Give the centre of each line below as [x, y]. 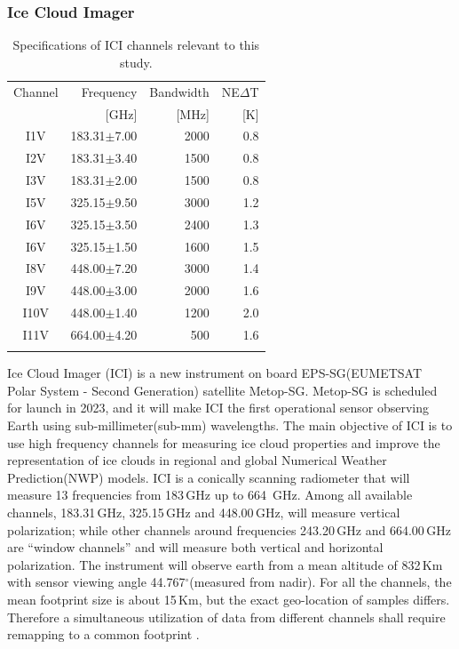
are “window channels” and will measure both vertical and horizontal [195, 547]
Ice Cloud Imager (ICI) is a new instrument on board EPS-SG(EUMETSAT [215, 373]
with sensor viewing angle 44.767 [96, 582]
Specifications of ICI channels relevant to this [136, 45]
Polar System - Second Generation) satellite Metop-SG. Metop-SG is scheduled [222, 390]
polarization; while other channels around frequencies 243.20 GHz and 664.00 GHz [229, 529]
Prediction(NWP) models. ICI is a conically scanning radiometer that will [209, 477]
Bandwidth [179, 91]
